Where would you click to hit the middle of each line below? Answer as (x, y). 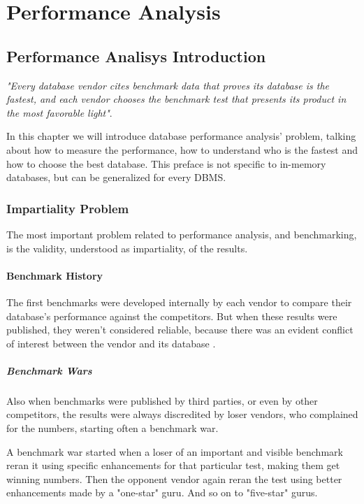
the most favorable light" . (59, 112)
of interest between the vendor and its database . (111, 343)
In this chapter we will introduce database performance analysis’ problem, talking (181, 136)
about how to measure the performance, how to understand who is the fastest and (182, 149)
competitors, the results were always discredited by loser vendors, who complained (182, 414)
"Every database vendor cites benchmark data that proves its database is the (168, 85)
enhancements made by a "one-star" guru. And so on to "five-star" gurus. (162, 492)
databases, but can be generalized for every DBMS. (116, 177)
